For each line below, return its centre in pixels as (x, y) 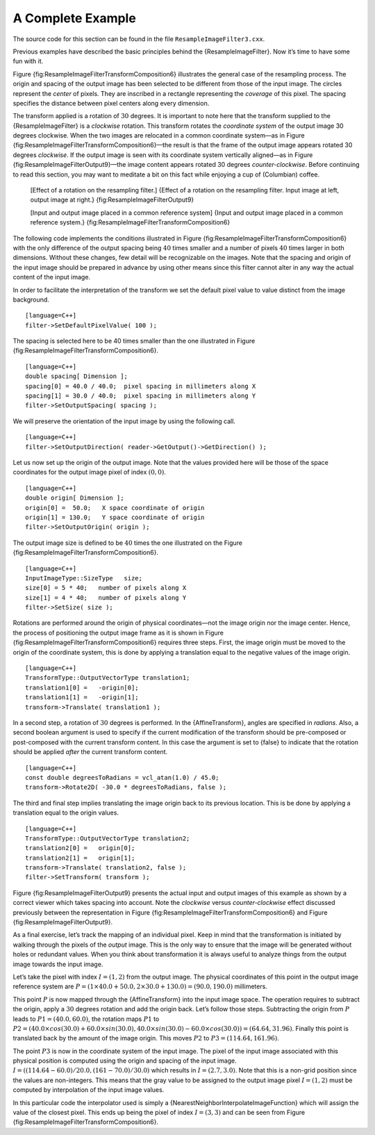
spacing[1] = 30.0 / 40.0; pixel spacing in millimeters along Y (141, 396)
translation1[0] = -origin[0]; (82, 687)
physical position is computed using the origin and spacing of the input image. (125, 1061)
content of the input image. (51, 277)
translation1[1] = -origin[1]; (82, 697)
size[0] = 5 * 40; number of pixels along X (106, 588)
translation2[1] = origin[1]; (80, 858)
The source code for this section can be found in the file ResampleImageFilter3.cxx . (139, 39)
